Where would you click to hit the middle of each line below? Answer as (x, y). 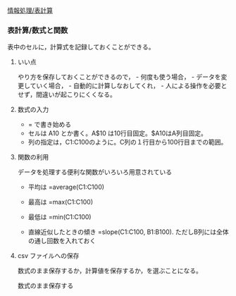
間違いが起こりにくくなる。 (76, 94)
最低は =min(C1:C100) (60, 217)
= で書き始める (50, 125)
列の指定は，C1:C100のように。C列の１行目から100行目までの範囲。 (128, 142)
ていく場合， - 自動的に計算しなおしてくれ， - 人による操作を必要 (125, 86)
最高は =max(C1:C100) (61, 202)
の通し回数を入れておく (62, 241)
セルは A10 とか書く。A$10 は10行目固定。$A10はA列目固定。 (118, 133)
